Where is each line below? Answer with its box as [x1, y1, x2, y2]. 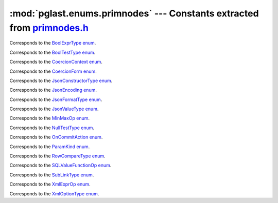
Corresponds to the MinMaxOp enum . [9, 115, 90, 121]
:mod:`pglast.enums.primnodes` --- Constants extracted [9, 8, 259, 19]
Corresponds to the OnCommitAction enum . [9, 134, 103, 140]
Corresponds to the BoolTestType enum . [9, 49, 96, 55]
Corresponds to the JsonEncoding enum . [9, 87, 97, 93]
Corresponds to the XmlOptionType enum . [9, 190, 99, 197]
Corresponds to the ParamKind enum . [9, 144, 90, 150]
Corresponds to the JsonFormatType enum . [9, 96, 102, 103]
